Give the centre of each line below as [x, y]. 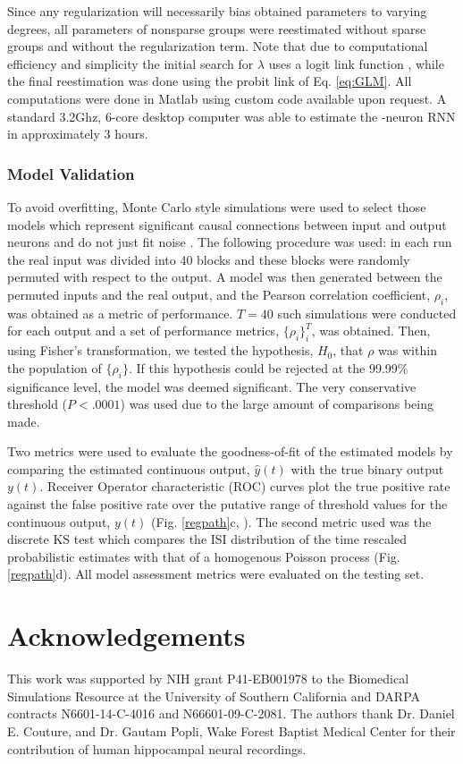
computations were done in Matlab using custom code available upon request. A [227, 98]
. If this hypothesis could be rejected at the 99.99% [268, 367]
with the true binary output [367, 468]
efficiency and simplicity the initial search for [130, 63]
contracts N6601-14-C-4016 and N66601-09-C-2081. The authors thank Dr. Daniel [231, 713]
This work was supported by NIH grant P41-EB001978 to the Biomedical [208, 679]
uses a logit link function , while [356, 63]
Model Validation [71, 173]
